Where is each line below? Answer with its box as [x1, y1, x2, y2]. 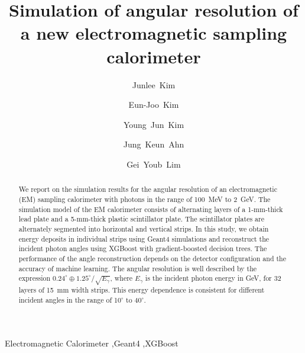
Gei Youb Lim [126, 158, 181, 170]
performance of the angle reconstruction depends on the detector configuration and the [18, 253, 286, 263]
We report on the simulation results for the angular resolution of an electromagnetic [18, 184, 277, 194]
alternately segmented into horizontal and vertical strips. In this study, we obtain [18, 223, 269, 233]
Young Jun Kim [123, 118, 184, 130]
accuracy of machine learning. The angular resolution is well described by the [18, 263, 257, 273]
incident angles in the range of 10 [18, 294, 121, 304]
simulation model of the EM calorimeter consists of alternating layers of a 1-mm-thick [18, 204, 283, 214]
